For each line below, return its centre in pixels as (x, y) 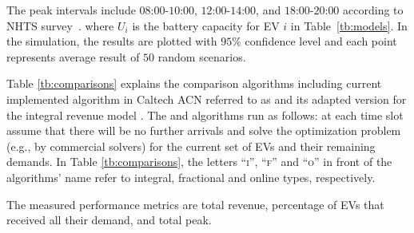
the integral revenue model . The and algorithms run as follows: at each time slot (205, 115)
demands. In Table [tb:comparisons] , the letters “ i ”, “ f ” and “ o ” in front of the (199, 162)
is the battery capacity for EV (206, 25)
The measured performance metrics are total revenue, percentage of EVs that (195, 204)
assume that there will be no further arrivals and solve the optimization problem (204, 130)
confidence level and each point (321, 41)
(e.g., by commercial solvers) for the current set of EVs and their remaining (191, 146)
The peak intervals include (71, 10)
